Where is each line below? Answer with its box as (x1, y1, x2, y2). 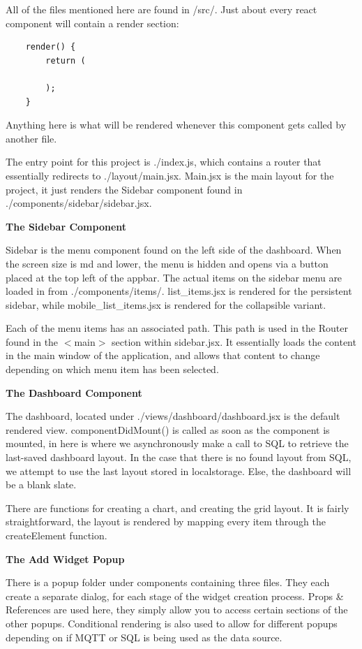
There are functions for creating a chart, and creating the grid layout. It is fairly (6, 500, 349, 515)
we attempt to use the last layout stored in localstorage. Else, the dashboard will (6, 463, 352, 478)
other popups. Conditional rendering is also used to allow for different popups (6, 615, 338, 630)
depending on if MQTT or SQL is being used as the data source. (6, 629, 282, 644)
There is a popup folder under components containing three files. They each (6, 575, 330, 590)
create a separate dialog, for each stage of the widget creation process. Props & (6, 588, 344, 603)
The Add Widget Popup (6, 551, 125, 566)
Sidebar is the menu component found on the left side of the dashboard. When (6, 242, 342, 257)
